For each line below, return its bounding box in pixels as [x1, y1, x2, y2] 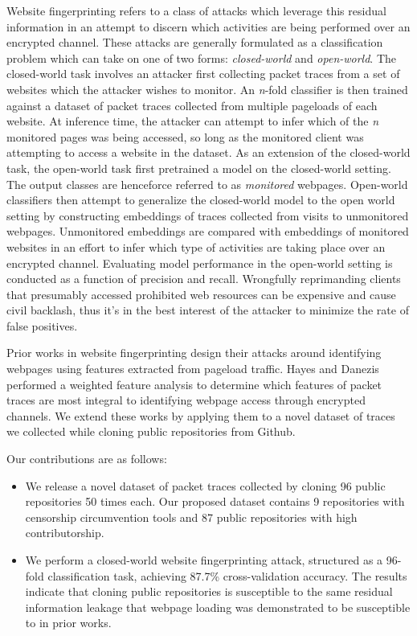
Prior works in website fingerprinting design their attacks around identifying [6, 344, 382, 361]
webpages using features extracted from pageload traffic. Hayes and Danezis [6, 360, 379, 377]
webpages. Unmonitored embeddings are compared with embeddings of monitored [6, 223, 409, 240]
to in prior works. [25, 614, 112, 631]
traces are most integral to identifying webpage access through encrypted [6, 392, 366, 408]
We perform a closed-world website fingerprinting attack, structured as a [25, 552, 383, 568]
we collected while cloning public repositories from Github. [6, 423, 296, 440]
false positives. [6, 317, 78, 334]
